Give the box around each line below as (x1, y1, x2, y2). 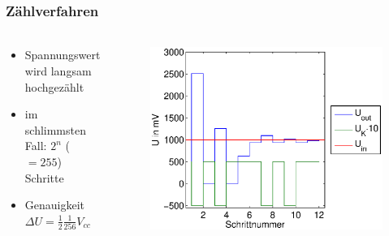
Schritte (24, 169, 64, 186)
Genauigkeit (24, 196, 85, 213)
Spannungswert (24, 46, 101, 63)
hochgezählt (24, 78, 84, 95)
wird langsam (24, 62, 92, 79)
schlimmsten (24, 121, 86, 138)
